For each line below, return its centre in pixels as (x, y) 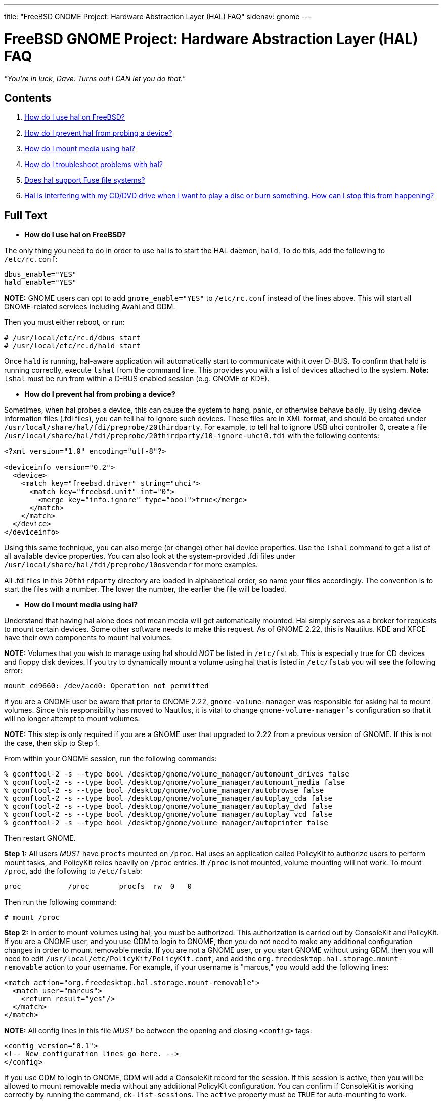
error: (13, 671)
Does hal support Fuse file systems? (85, 180)
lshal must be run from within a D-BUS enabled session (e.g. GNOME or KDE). (137, 379)
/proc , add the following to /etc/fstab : (73, 871)
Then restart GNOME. (40, 838)
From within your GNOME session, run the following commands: (110, 759)
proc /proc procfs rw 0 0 (98, 887)
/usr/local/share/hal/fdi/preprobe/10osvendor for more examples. (131, 565)
